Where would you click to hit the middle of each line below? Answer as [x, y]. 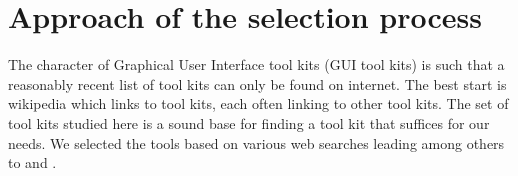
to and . [32, 162]
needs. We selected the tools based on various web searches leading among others [256, 142]
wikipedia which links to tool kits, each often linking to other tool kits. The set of [258, 103]
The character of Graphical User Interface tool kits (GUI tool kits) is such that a [256, 64]
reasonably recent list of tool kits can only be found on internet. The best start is [257, 83]
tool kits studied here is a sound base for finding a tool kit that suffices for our [249, 122]
